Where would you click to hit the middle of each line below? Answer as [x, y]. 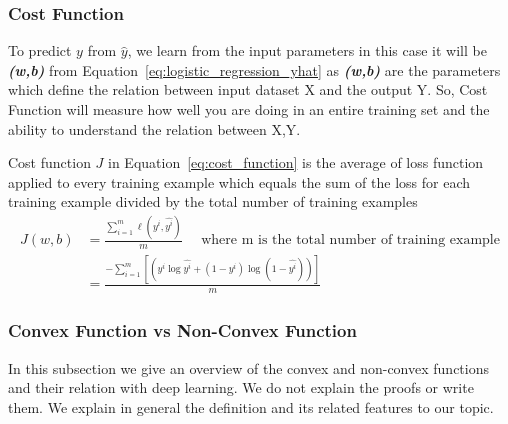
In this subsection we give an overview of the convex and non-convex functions [248, 367]
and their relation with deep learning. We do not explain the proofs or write [241, 387]
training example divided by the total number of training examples [213, 201]
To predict [40, 50]
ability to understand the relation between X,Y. [154, 128]
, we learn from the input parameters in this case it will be [307, 50]
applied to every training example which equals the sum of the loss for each [239, 181]
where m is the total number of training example [350, 240]
